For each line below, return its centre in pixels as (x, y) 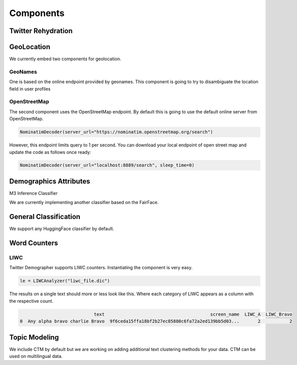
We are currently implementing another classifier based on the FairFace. (84, 203)
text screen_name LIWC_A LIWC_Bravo (193, 314)
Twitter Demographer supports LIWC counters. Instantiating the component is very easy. (101, 268)
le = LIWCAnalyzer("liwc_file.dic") (65, 281)
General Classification (45, 217)
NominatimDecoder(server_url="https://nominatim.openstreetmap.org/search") (116, 132)
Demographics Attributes (50, 181)
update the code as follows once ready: (50, 152)
